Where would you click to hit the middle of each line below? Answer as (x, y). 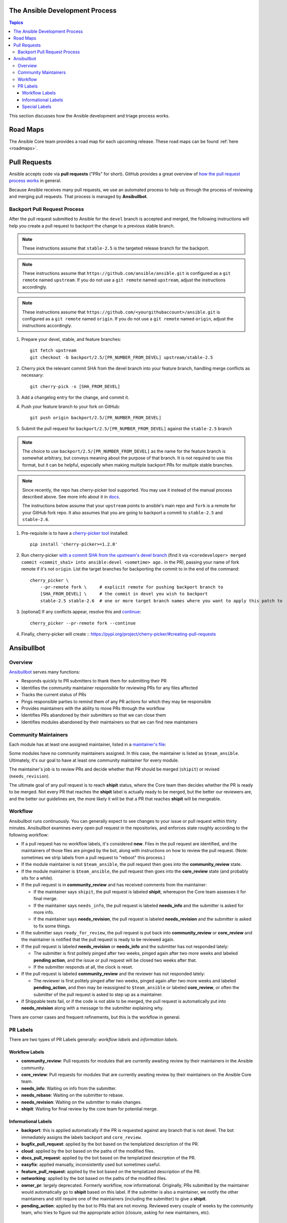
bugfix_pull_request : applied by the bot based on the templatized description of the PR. (110, 1144)
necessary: (33, 375)
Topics (16, 23)
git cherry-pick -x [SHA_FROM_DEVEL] (75, 386)
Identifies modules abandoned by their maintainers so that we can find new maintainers (110, 722)
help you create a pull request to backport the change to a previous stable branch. (92, 226)
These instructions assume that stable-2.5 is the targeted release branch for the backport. (116, 248)
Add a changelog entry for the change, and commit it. (75, 397)
